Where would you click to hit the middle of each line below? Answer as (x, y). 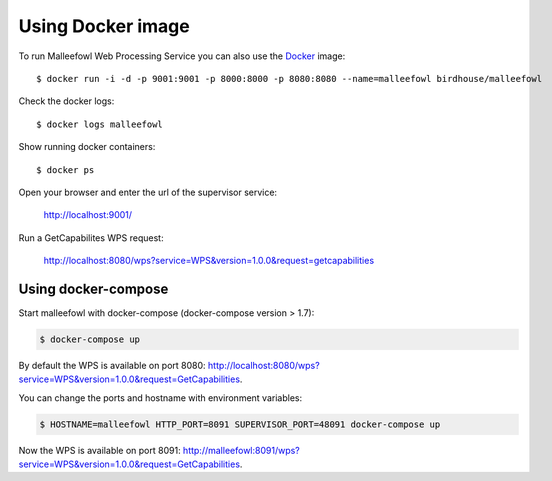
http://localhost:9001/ (88, 215)
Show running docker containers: (87, 147)
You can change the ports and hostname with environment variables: (160, 397)
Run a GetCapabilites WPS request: (91, 237)
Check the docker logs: (66, 101)
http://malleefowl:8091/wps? (241, 450)
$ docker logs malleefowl (100, 124)
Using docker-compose (93, 288)
